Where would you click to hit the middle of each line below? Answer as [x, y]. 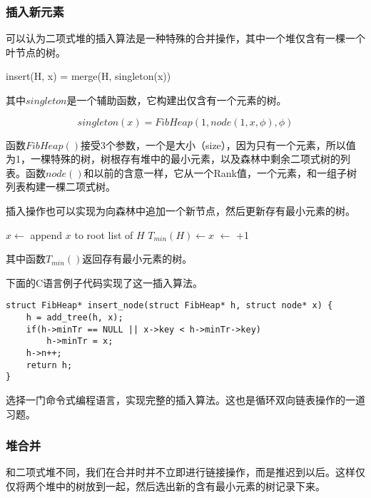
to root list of [104, 234]
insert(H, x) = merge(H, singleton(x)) [88, 76]
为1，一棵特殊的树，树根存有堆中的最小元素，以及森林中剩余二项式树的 [173, 159]
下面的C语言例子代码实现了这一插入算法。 [105, 282]
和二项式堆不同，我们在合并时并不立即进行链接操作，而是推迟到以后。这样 [181, 472]
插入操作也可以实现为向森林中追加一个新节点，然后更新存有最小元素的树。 [181, 210]
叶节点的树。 [36, 52]
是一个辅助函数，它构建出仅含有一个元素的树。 [177, 100]
